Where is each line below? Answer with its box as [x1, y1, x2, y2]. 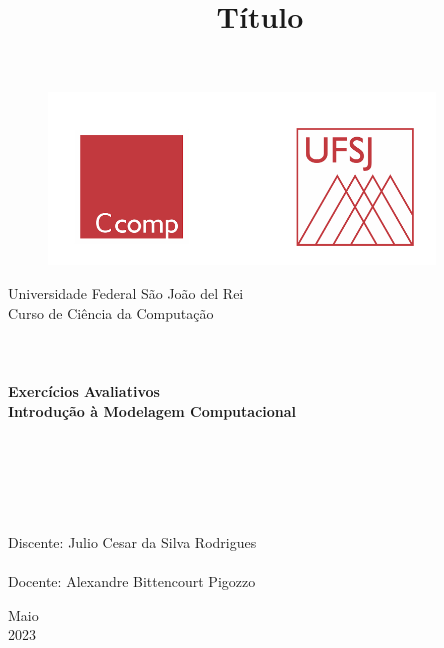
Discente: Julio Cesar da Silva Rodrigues [8, 532, 257, 553]
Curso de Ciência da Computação [8, 302, 214, 323]
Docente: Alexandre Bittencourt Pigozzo [8, 571, 256, 592]
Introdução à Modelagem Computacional [8, 400, 297, 421]
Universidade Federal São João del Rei [8, 282, 244, 303]
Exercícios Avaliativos [8, 380, 160, 401]
